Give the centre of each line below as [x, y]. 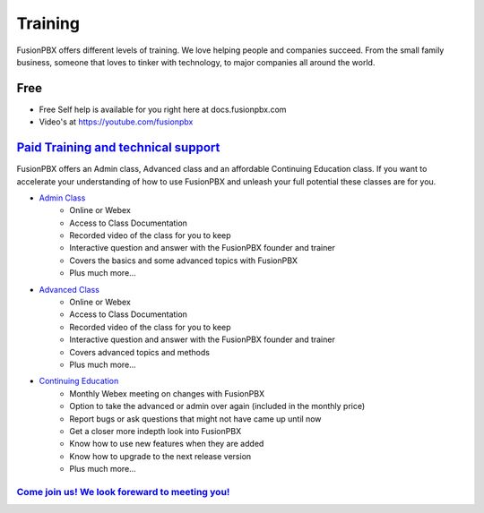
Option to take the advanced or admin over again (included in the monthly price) [217, 406]
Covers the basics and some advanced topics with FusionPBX [184, 261]
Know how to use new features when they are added [167, 444]
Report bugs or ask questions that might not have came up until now [195, 419]
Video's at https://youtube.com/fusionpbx [116, 122]
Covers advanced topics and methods [140, 352]
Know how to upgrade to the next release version [160, 456]
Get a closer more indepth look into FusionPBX [156, 431]
